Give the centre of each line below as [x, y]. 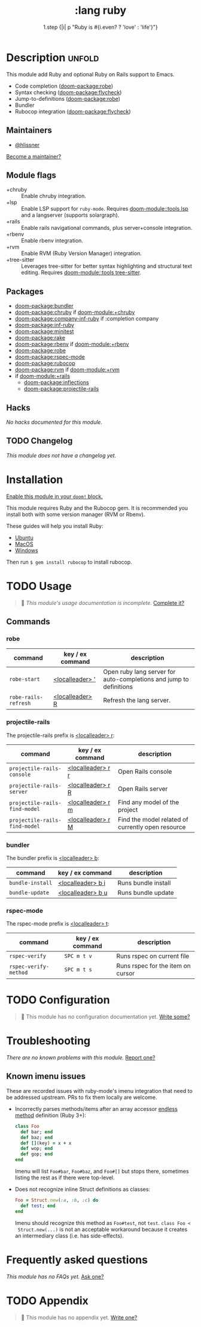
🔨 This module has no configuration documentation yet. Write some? [105, 1017]
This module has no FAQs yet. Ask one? [55, 1277]
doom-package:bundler [44, 306]
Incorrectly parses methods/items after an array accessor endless [96, 1109]
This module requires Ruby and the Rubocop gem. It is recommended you [97, 508]
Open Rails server [143, 789]
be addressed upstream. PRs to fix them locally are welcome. [82, 1097]
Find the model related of [153, 819]
